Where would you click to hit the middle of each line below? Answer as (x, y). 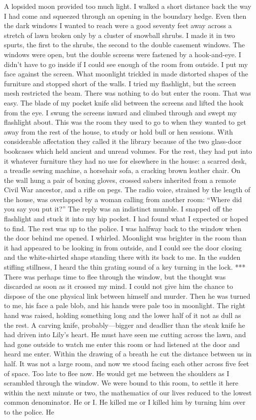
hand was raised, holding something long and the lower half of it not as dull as (123, 315)
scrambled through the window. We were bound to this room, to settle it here (121, 383)
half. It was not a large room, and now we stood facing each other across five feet (127, 363)
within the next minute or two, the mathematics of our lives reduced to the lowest (128, 392)
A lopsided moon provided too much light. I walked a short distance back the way (128, 6)
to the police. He (29, 411)
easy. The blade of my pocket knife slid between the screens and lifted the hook (124, 102)
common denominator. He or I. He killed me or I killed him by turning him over (125, 402)
